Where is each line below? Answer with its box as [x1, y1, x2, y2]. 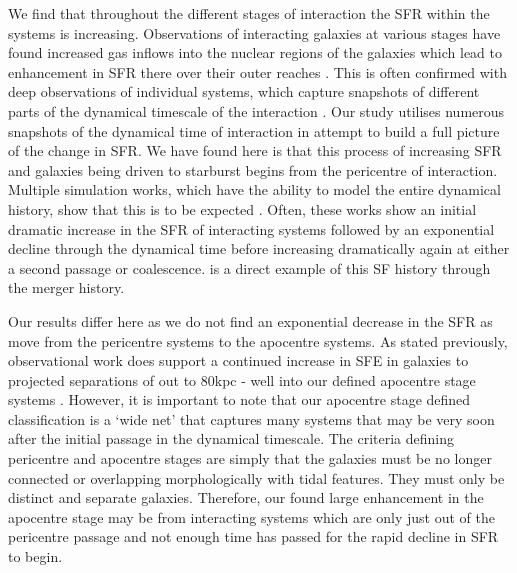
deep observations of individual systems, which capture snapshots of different [8, 81, 480, 102]
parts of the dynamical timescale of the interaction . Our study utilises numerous [8, 100, 505, 121]
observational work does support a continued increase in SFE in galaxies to [8, 350, 469, 371]
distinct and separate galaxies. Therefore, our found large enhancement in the [8, 487, 484, 508]
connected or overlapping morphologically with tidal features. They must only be [8, 467, 505, 488]
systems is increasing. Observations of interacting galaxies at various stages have [8, 22, 501, 43]
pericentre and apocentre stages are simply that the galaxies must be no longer [8, 448, 492, 469]
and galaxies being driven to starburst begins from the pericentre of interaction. [8, 159, 498, 180]
